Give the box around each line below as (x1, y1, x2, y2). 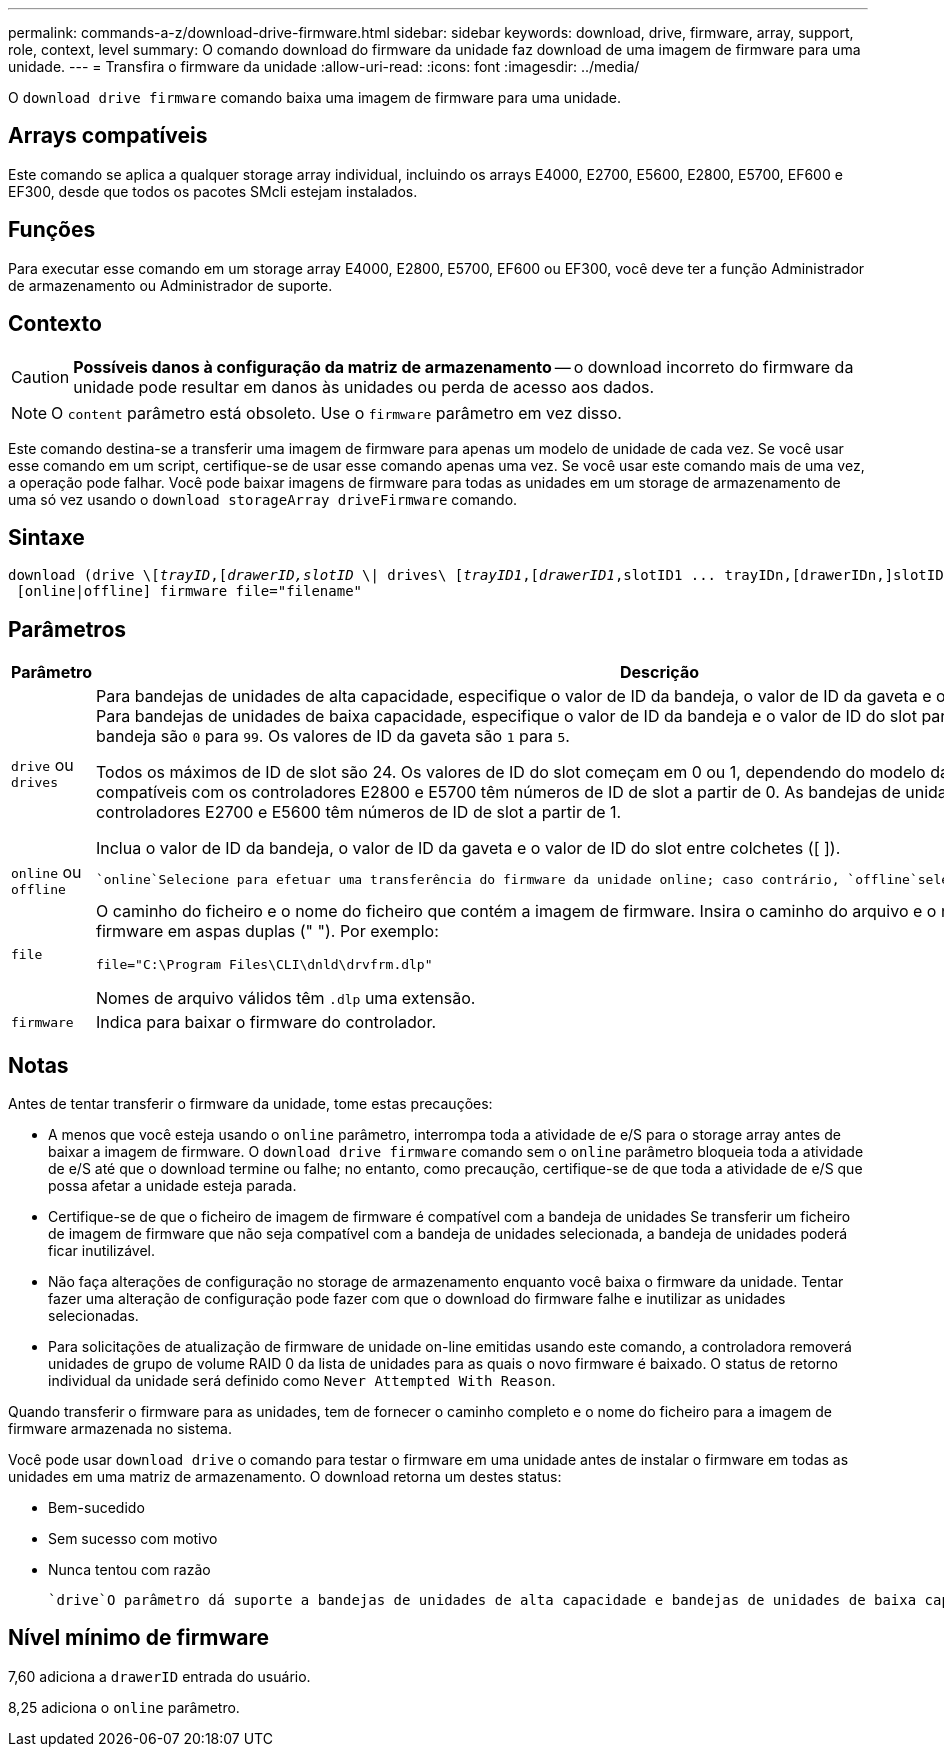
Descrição (619, 662, 700, 683)
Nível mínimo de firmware (8, 1625, 270, 1651)
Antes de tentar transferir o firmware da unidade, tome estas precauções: (8, 1095, 493, 1113)
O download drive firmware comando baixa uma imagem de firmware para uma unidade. (8, 89, 621, 106)
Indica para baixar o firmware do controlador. (95, 1012, 437, 1033)
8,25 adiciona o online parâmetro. (8, 1698, 240, 1716)
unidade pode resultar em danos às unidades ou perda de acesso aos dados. (73, 376, 655, 397)
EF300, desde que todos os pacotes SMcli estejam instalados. (8, 182, 418, 200)
